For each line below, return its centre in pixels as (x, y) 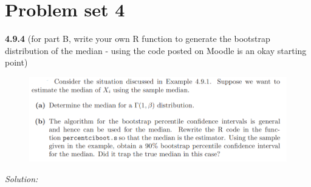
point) (16, 62)
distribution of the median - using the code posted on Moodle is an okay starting (156, 50)
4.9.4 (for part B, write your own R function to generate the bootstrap (138, 39)
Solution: (22, 178)
